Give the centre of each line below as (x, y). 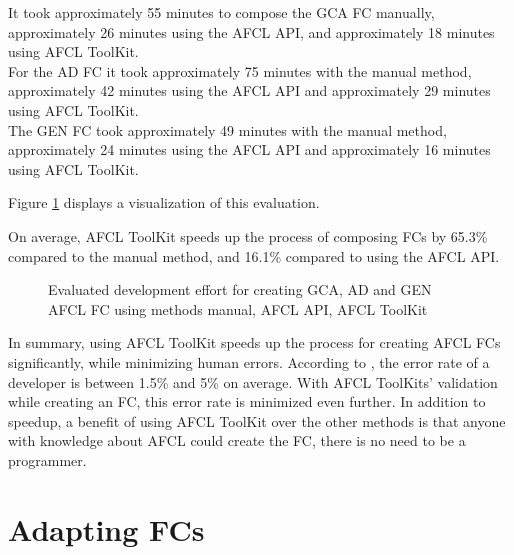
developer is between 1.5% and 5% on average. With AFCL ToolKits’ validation (253, 381)
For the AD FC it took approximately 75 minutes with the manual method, (240, 70)
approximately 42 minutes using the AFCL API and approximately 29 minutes (249, 90)
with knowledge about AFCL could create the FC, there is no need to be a (237, 440)
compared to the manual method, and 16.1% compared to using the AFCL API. (254, 255)
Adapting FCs (106, 528)
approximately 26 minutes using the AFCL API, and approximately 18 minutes (251, 31)
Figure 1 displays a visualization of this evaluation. (164, 202)
